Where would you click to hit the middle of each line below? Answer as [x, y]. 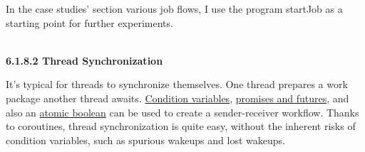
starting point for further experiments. [89, 22]
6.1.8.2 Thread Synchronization [84, 60]
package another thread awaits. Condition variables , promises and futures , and [178, 98]
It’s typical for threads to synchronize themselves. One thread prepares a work [177, 84]
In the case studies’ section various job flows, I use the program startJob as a [174, 9]
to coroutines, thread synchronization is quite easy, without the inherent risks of [181, 126]
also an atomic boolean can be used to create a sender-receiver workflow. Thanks [182, 112]
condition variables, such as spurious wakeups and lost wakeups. [145, 140]
